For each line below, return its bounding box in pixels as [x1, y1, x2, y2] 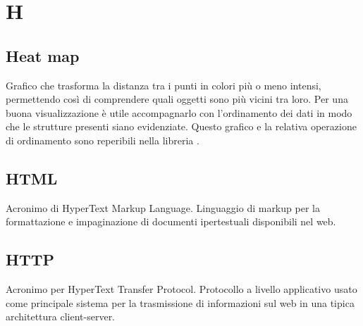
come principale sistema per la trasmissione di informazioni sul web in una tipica [6, 295, 355, 310]
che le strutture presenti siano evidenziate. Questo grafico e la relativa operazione [6, 119, 357, 134]
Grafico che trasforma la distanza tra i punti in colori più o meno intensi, [6, 77, 321, 92]
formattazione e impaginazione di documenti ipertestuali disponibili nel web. [6, 214, 336, 229]
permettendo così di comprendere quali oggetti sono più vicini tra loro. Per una [6, 92, 348, 106]
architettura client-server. [6, 309, 116, 324]
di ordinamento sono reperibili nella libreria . [6, 132, 199, 147]
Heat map [6, 44, 80, 66]
